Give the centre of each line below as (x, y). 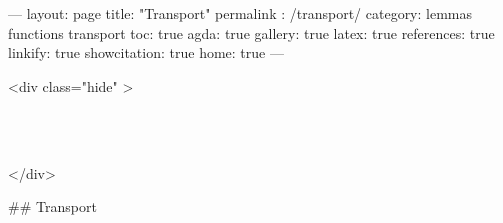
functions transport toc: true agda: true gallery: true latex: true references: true (251, 32)
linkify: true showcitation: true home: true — (146, 52)
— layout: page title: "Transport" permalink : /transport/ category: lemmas (240, 13)
